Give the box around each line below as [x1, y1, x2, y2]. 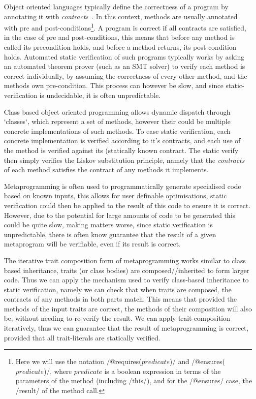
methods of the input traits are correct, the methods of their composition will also [4, 303, 252, 313]
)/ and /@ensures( [169, 356, 225, 367]
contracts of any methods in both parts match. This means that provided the [4, 294, 237, 304]
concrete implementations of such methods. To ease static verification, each [4, 125, 231, 136]
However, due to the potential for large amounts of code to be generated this [4, 210, 236, 220]
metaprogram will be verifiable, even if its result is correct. [4, 239, 181, 249]
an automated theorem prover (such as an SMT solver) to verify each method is [4, 61, 245, 71]
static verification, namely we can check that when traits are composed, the [4, 284, 232, 294]
